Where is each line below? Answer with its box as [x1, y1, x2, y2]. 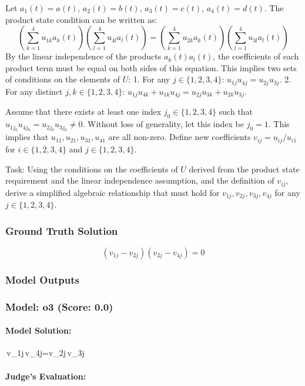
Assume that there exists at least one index [5, 105, 162, 118]
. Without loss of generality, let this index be [82, 118, 244, 130]
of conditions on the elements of [5, 73, 120, 85]
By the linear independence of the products [5, 50, 162, 62]
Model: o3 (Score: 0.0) [5, 299, 113, 314]
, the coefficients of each [213, 50, 299, 62]
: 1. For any [128, 73, 170, 85]
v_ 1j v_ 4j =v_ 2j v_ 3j [6, 347, 85, 359]
